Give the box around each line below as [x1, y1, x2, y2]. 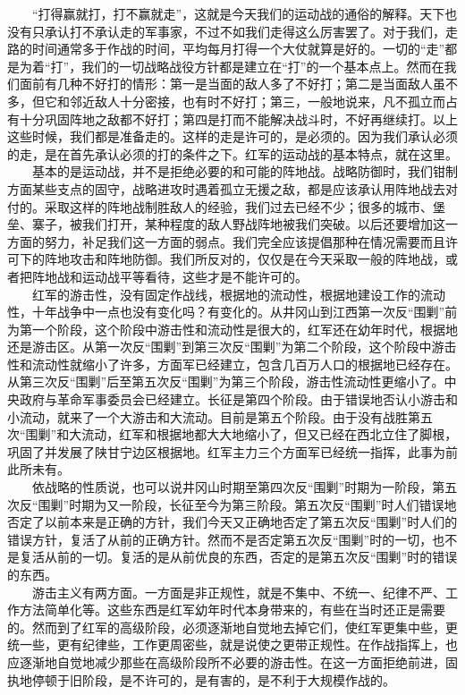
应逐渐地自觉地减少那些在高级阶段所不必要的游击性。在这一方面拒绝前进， [7, 652, 445, 671]
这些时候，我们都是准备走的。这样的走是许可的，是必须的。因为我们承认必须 [7, 127, 458, 146]
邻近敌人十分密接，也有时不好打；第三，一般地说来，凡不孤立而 [69, 91, 445, 110]
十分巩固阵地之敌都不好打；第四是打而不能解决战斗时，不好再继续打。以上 [19, 109, 458, 128]
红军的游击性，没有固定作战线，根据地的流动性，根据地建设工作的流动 [31, 284, 445, 303]
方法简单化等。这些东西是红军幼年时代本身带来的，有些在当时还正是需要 [19, 600, 445, 619]
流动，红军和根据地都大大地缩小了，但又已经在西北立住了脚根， [81, 425, 458, 444]
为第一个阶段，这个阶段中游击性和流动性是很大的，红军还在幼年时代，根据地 [7, 319, 458, 338]
